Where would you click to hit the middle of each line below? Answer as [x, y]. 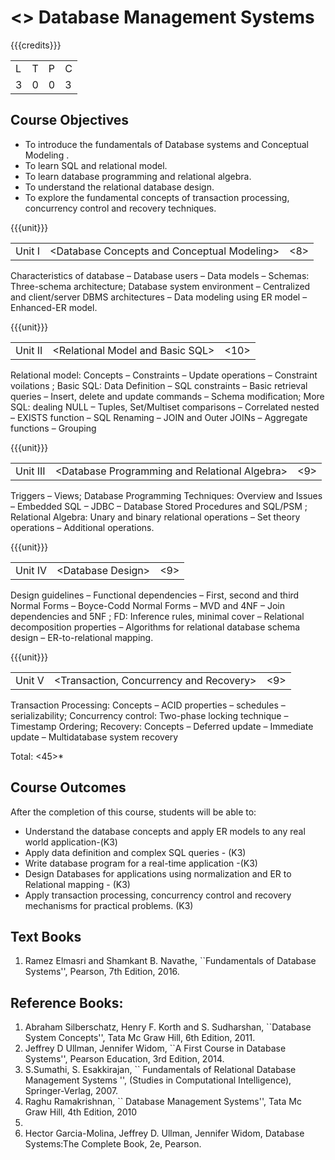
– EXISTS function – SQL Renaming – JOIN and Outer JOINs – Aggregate [159, 417]
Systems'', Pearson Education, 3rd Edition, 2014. [124, 1059]
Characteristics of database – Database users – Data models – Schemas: [160, 275]
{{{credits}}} [36, 45]
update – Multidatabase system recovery [94, 737]
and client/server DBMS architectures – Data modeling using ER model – [159, 297]
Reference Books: [67, 1002]
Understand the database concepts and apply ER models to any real [165, 831]
